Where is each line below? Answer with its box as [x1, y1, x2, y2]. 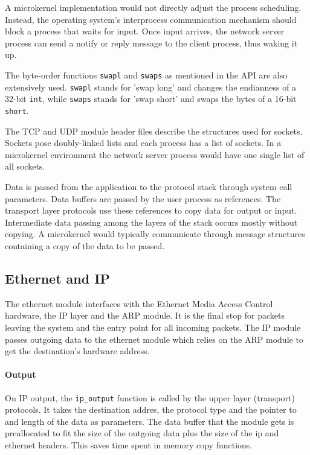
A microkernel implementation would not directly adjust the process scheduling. [5, 1, 302, 13]
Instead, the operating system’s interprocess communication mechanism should [5, 13, 297, 25]
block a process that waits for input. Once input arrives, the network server [5, 25, 285, 37]
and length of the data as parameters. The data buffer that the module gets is [5, 415, 294, 427]
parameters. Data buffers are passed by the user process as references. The [5, 192, 281, 205]
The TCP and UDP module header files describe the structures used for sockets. [5, 124, 303, 137]
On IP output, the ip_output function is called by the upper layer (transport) [5, 391, 295, 404]
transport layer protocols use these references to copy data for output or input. [5, 204, 297, 217]
